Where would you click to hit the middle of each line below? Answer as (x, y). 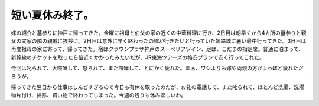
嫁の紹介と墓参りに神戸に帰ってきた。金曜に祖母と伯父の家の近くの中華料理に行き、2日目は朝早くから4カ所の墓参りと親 (159, 33)
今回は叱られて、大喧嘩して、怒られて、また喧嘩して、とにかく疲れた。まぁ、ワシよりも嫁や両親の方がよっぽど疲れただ (157, 68)
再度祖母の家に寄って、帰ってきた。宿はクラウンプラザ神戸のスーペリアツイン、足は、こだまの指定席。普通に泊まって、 (157, 49)
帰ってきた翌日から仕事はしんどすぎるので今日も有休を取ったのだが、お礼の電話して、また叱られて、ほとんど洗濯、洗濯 (157, 87)
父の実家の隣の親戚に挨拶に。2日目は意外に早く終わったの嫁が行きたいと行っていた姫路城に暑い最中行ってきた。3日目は (159, 40)
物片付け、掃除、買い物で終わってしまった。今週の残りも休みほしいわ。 (99, 95)
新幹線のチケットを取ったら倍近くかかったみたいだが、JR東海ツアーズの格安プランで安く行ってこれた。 (138, 57)
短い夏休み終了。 (53, 15)
